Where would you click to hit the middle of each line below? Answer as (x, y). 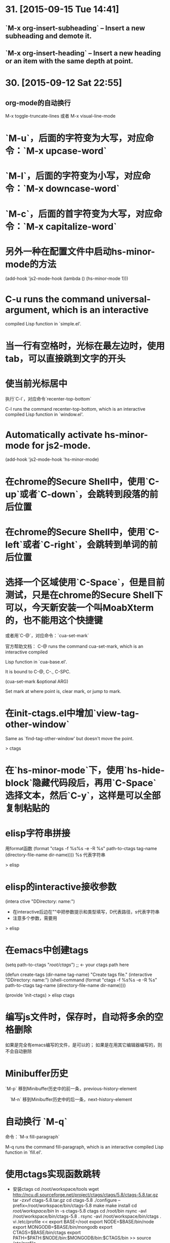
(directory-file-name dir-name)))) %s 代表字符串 (55, 855)
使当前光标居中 (36, 383)
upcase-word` (76, 151)
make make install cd (115, 1205)
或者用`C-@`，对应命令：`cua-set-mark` (47, 635)
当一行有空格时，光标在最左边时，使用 (85, 346)
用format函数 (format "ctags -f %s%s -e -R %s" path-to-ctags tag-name (81, 848)
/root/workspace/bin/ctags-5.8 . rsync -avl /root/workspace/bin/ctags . (87, 1216)
